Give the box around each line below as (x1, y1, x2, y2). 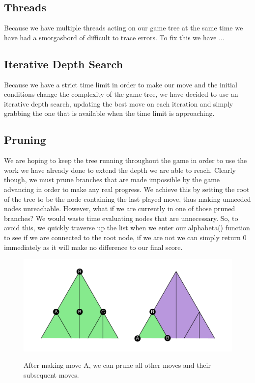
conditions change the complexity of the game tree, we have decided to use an (4, 89, 238, 99)
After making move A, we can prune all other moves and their (24, 360, 211, 370)
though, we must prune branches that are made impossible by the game (4, 174, 220, 185)
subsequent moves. (24, 369, 79, 380)
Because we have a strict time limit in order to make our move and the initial (4, 79, 237, 89)
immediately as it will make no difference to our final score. (4, 242, 183, 252)
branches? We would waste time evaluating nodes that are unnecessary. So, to (4, 213, 238, 223)
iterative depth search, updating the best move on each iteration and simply (4, 98, 233, 109)
